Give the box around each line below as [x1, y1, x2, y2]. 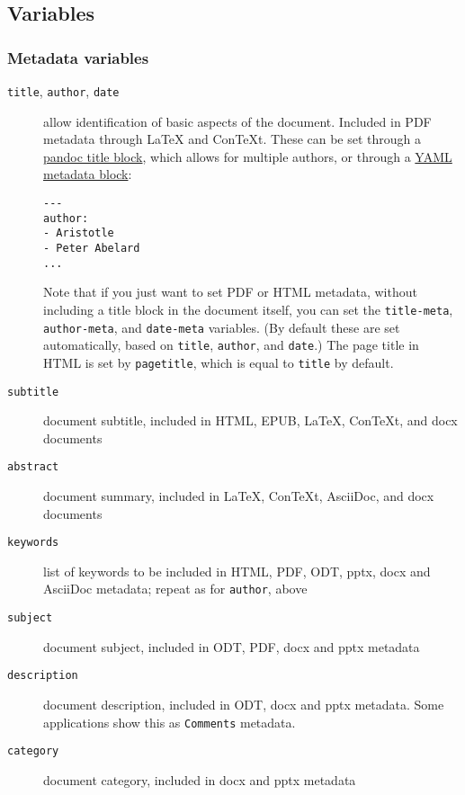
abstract [7, 460, 59, 474]
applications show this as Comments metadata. [43, 712, 296, 731]
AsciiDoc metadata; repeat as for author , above [43, 579, 308, 598]
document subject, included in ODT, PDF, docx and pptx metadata [43, 637, 420, 656]
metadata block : [43, 165, 132, 183]
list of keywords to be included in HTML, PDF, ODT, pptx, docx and [43, 561, 431, 580]
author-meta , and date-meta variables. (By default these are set [43, 317, 400, 336]
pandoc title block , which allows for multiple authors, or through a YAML [43, 147, 452, 165]
